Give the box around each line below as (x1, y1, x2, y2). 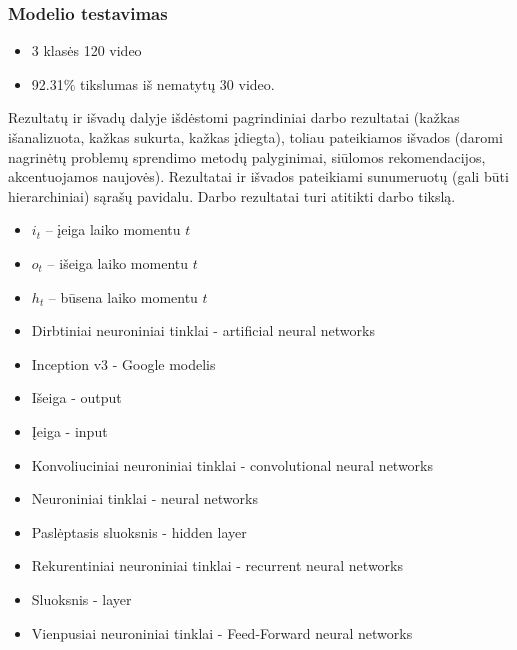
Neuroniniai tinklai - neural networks (31, 488, 258, 509)
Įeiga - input (31, 420, 108, 441)
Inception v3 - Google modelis (31, 353, 216, 374)
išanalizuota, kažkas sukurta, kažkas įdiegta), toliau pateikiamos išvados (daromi (8, 127, 503, 147)
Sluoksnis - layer (31, 588, 132, 609)
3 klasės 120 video (31, 40, 142, 61)
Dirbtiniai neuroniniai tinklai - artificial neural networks (31, 320, 375, 341)
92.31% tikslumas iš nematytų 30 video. (31, 73, 275, 94)
